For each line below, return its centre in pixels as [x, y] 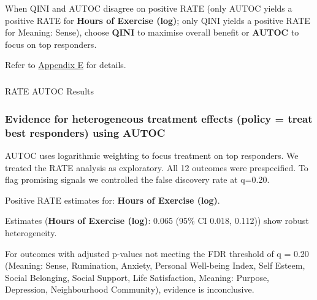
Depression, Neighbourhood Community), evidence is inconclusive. [130, 289]
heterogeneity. [31, 233]
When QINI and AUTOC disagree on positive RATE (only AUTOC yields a [149, 8]
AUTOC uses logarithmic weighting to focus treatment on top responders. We [152, 156]
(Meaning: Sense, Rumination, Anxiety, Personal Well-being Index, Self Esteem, [155, 265]
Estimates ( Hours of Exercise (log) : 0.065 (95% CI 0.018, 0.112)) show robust [157, 221]
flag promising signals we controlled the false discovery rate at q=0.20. [137, 179]
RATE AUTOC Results [49, 91]
